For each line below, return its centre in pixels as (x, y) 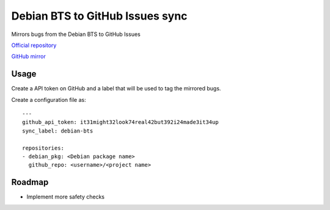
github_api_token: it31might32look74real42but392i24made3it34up (121, 122)
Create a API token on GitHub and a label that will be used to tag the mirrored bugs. (116, 89)
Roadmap (30, 182)
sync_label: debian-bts (58, 131)
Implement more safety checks (66, 197)
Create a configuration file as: (49, 100)
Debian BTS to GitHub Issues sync (99, 16)
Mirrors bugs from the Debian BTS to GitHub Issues (76, 34)
